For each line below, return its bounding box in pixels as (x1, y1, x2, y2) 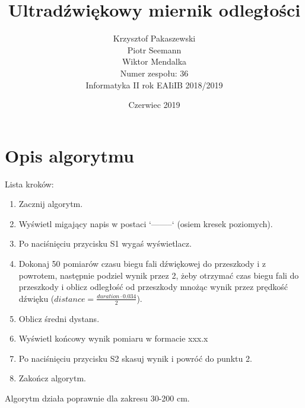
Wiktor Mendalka (122, 55, 187, 68)
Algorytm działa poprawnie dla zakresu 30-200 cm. (5, 391, 190, 404)
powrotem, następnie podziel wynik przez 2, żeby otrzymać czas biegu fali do (18, 269, 299, 281)
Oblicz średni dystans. (18, 312, 100, 324)
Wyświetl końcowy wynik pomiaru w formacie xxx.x (18, 332, 208, 345)
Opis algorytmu (5, 143, 134, 167)
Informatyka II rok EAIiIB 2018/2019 (85, 78, 223, 91)
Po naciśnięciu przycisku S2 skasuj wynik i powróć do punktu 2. (18, 352, 252, 364)
